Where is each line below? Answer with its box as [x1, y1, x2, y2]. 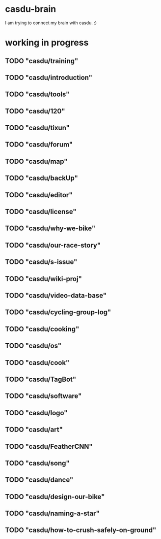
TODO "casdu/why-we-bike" [5, 224, 96, 233]
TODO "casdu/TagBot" [5, 375, 77, 383]
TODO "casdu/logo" [5, 408, 68, 417]
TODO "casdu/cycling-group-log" [5, 308, 111, 317]
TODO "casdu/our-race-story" [5, 241, 101, 250]
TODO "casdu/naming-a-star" [5, 509, 100, 518]
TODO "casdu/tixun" [5, 124, 70, 132]
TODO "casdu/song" [5, 459, 70, 467]
